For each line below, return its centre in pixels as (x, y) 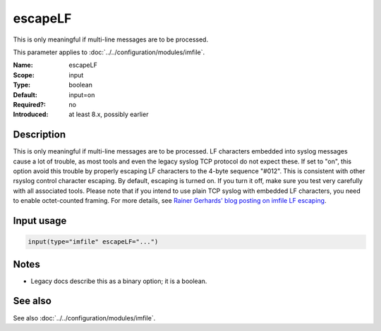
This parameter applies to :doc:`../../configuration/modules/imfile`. (109, 52)
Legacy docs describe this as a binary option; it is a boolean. (119, 281)
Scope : (24, 75)
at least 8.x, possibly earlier (109, 114)
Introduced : (31, 114)
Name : (23, 65)
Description (40, 135)
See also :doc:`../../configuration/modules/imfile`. (84, 318)
